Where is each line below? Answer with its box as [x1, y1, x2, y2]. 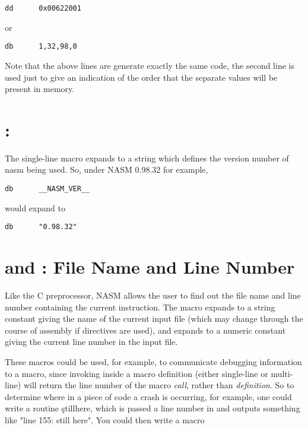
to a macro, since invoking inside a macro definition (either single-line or [5, 367, 268, 379]
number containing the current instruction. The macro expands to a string [5, 300, 275, 313]
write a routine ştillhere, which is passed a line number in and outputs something [5, 402, 300, 414]
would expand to [5, 201, 65, 214]
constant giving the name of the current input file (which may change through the [5, 312, 303, 325]
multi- [271, 367, 293, 379]
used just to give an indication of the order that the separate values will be [5, 71, 278, 83]
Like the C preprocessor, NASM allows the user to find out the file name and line [5, 289, 301, 302]
